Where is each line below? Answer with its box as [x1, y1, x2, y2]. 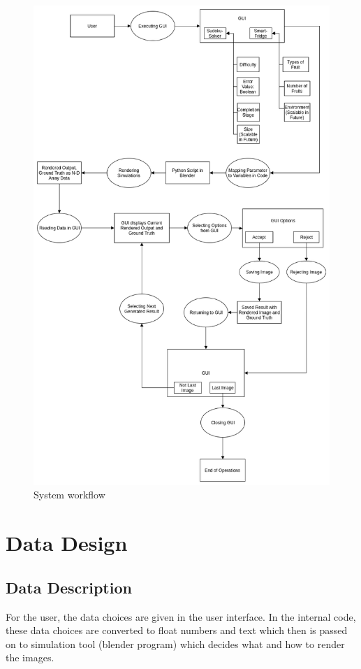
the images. [6, 650, 54, 665]
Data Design [6, 528, 128, 557]
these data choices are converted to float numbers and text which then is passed [6, 623, 348, 638]
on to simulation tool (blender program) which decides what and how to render [6, 636, 345, 651]
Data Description [6, 576, 132, 598]
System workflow [34, 487, 105, 502]
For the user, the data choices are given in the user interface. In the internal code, [6, 609, 356, 624]
